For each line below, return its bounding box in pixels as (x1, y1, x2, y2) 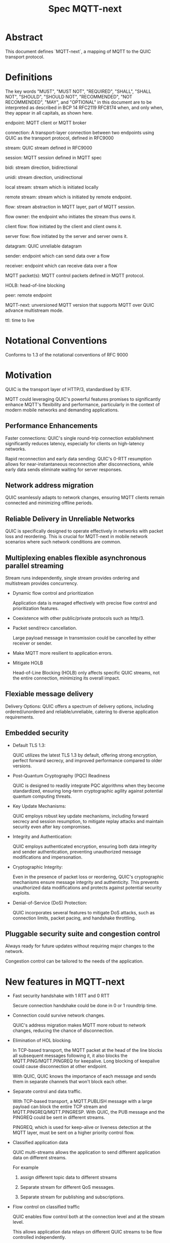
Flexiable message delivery (5, 690, 94, 698)
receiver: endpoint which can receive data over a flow (5, 262, 117, 269)
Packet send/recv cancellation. (12, 625, 77, 631)
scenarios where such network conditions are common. (5, 539, 121, 545)
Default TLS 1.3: (12, 742, 46, 748)
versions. (12, 763, 32, 769)
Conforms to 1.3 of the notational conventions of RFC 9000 (5, 351, 128, 358)
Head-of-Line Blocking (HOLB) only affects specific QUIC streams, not (12, 670, 160, 676)
